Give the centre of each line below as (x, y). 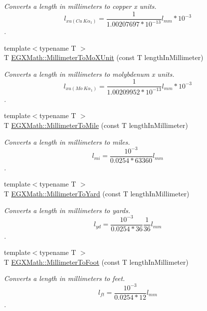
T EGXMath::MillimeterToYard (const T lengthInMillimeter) (97, 193)
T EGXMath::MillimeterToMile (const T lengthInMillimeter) (96, 125)
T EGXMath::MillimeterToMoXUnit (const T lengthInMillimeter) (104, 57)
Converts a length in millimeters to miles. (67, 141)
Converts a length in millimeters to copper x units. (80, 6)
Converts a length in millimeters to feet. (64, 278)
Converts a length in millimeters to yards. (67, 210)
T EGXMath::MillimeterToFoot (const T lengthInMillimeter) (96, 262)
